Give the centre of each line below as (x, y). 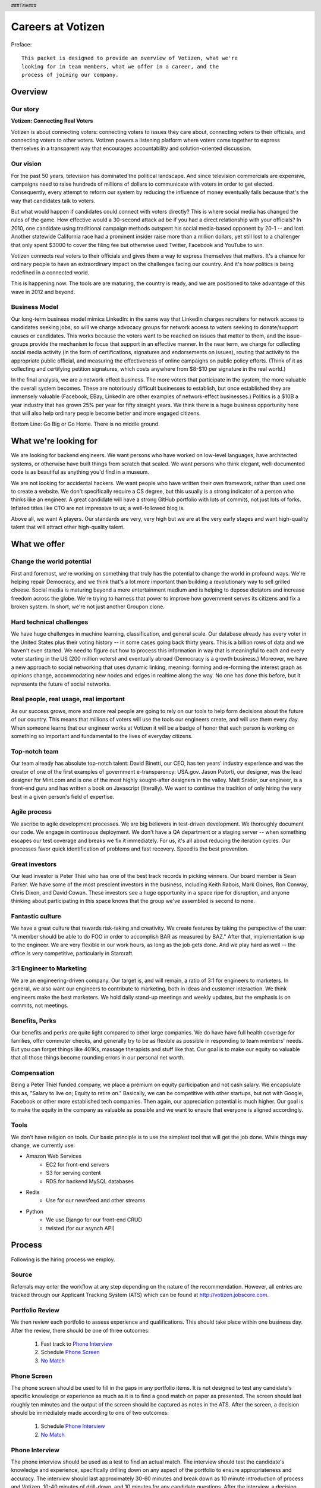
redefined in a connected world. (50, 272)
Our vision (26, 164)
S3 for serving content (73, 1173)
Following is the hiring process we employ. (63, 1259)
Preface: (21, 44)
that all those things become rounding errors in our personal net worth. (98, 1058)
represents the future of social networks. (61, 684)
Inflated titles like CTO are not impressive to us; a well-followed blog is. (98, 508)
